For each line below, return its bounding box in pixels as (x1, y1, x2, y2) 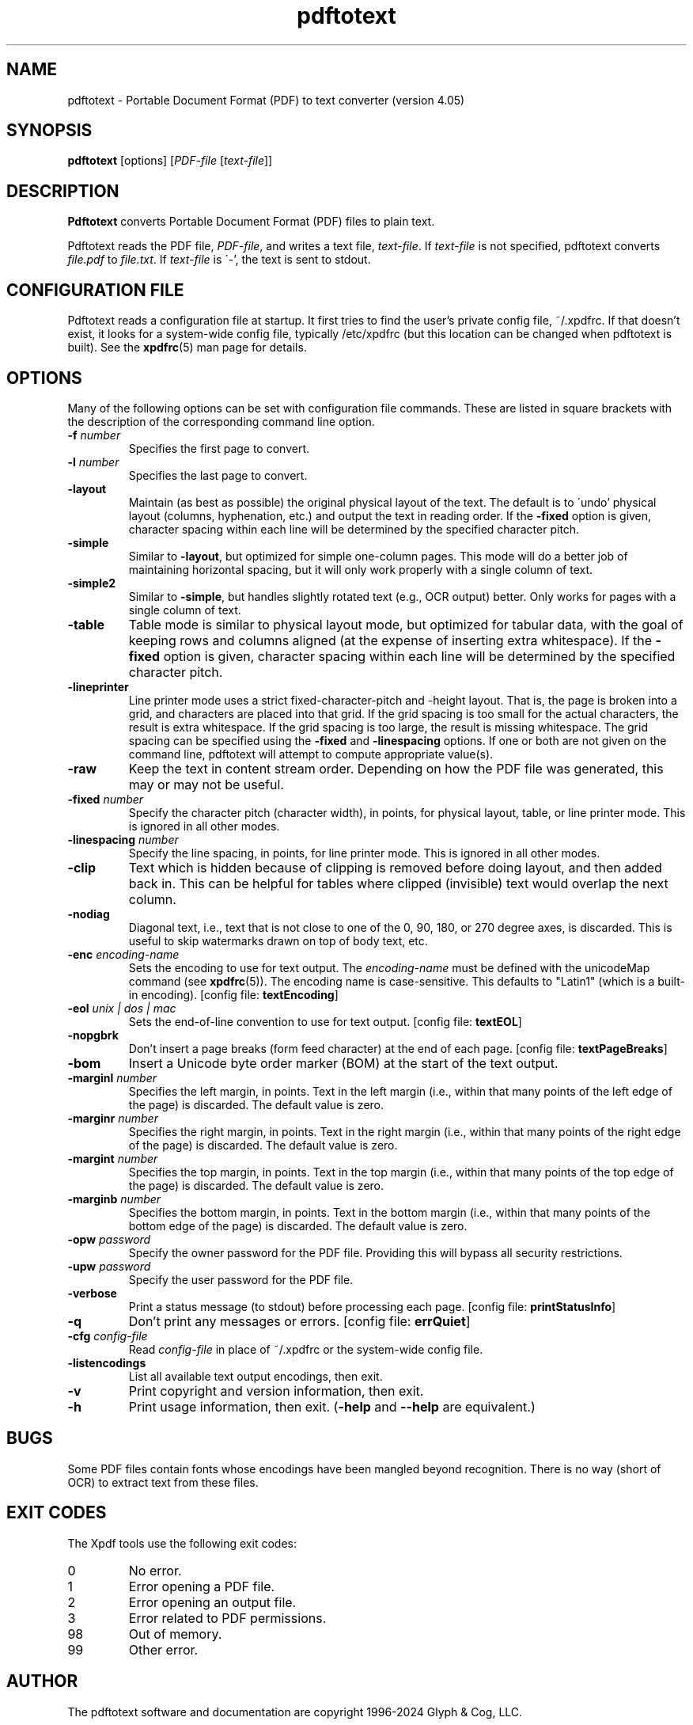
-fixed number (67, 792, 144, 806)
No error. (128, 1562, 182, 1579)
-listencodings (67, 1355, 146, 1370)
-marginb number (67, 1191, 161, 1206)
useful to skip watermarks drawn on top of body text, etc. (128, 933, 428, 948)
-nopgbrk (67, 1028, 119, 1042)
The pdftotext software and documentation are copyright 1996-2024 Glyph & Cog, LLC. (67, 1704, 523, 1719)
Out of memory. (128, 1625, 222, 1642)
